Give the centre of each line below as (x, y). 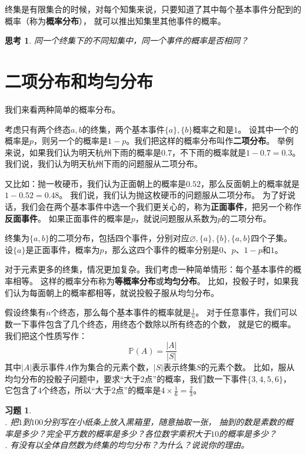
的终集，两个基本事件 (123, 129)
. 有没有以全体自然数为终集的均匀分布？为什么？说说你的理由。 (127, 445)
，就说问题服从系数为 (176, 218)
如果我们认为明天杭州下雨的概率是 (95, 152)
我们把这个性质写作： (46, 335)
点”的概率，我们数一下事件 (196, 378)
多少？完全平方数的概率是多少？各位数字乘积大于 (116, 433)
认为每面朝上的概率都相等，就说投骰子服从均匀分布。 (116, 292)
